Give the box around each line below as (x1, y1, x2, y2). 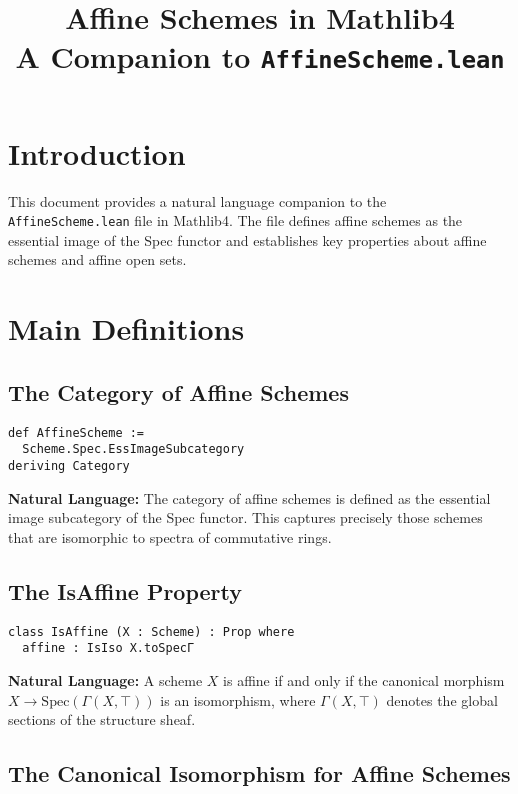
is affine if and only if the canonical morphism (223, 669, 505, 690)
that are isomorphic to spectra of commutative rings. (8, 526, 332, 547)
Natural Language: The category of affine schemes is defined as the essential (8, 487, 491, 508)
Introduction (8, 132, 186, 173)
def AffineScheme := (8, 425, 145, 440)
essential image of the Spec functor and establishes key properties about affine (8, 229, 487, 250)
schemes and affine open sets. (8, 249, 187, 270)
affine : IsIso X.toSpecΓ (22, 641, 195, 656)
